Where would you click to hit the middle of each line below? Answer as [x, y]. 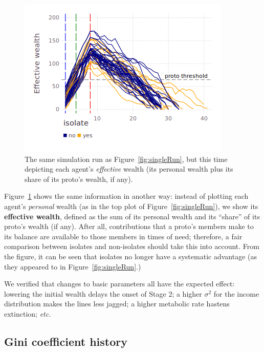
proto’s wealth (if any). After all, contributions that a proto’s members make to [129, 226]
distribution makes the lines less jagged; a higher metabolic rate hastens [117, 304]
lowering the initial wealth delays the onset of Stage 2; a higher [103, 293]
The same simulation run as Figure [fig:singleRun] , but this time [126, 159]
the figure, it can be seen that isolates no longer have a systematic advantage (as [130, 256]
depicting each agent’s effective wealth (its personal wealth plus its [129, 169]
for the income [236, 293]
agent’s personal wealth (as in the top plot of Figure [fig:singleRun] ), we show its [131, 206]
